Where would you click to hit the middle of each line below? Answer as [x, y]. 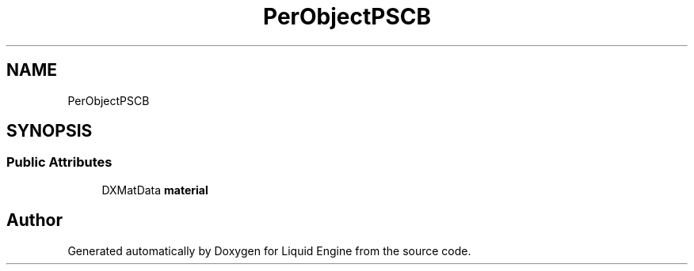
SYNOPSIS [50, 131]
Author [34, 220]
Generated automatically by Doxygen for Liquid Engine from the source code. [269, 250]
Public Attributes [59, 162]
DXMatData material [155, 190]
